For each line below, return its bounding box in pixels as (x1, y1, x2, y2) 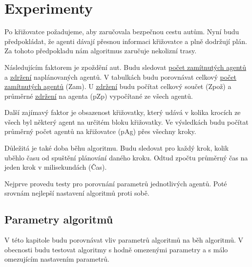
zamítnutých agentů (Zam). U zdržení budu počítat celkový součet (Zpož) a (4, 81, 231, 91)
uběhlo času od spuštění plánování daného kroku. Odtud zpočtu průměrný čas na (4, 152, 248, 162)
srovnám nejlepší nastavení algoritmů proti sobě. (4, 188, 149, 198)
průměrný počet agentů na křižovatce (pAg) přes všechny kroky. (4, 126, 196, 136)
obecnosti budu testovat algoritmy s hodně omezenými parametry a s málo (4, 244, 228, 254)
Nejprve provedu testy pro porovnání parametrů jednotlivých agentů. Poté (4, 178, 227, 188)
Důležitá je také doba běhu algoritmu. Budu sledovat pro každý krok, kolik (4, 143, 229, 153)
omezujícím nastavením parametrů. (4, 254, 109, 264)
